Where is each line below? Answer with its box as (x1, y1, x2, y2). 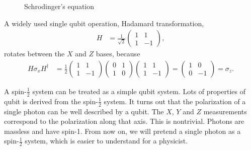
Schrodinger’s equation (24, 1, 95, 11)
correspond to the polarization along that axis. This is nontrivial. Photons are (4, 116, 244, 126)
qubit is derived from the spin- (4, 96, 98, 106)
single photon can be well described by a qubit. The (4, 106, 164, 116)
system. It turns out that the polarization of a (104, 96, 246, 106)
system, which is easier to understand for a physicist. (25, 135, 188, 146)
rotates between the (4, 48, 65, 59)
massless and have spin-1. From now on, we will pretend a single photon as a (4, 125, 241, 136)
